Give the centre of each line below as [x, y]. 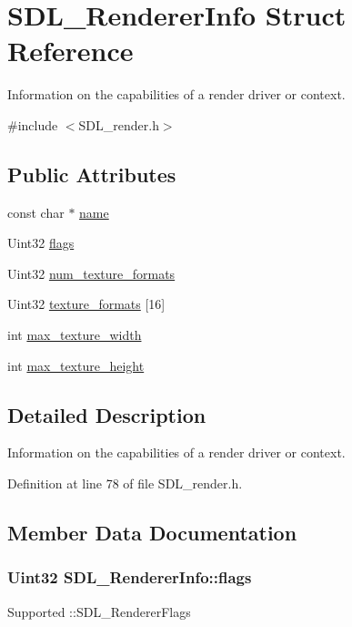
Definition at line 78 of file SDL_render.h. [125, 483]
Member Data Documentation [152, 533]
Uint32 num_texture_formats [91, 273]
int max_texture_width [75, 335]
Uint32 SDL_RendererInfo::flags [130, 577]
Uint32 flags [41, 243]
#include [33, 124]
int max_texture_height [76, 365]
